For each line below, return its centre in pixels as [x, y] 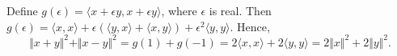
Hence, [253, 26]
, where [179, 10]
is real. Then [240, 10]
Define [22, 10]
